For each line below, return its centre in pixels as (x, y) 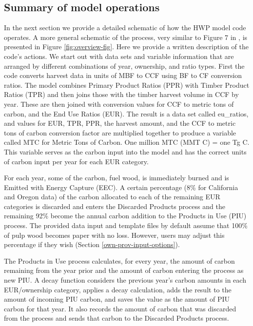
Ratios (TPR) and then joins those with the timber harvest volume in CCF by (121, 94)
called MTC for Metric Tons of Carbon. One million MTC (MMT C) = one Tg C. (127, 142)
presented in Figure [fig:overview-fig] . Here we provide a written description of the (126, 47)
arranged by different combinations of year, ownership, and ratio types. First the (124, 66)
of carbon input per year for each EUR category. (76, 161)
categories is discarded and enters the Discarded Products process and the (115, 206)
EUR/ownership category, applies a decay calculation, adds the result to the (118, 289)
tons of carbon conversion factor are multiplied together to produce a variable (120, 132)
